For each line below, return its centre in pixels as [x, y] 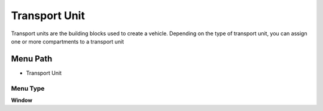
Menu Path [32, 59]
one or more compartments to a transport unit [68, 41]
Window [22, 100]
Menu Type [28, 88]
